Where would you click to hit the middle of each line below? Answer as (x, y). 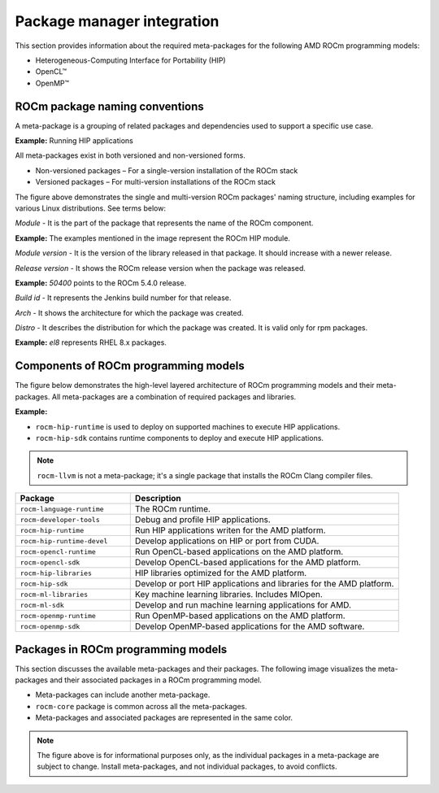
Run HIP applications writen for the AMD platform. (230, 530)
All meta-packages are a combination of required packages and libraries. (174, 396)
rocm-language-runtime (62, 509)
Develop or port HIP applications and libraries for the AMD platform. (264, 584)
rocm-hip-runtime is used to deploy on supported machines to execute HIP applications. (188, 426)
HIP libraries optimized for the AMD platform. (221, 573)
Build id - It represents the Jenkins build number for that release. (123, 298)
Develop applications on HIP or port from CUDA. (227, 541)
